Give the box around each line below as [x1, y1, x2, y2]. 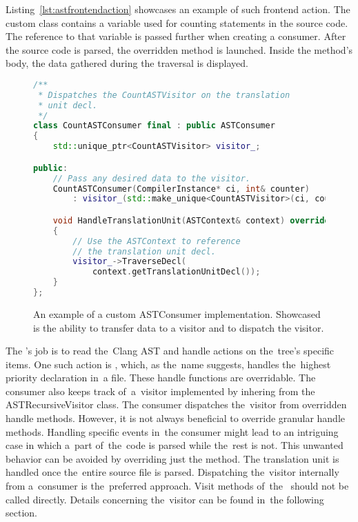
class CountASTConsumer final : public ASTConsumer [33, 121, 275, 131]
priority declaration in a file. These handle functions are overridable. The [6, 370, 316, 385]
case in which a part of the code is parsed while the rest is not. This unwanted [6, 438, 344, 452]
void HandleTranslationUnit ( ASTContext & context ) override [52, 215, 330, 225]
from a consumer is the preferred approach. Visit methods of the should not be [6, 479, 349, 493]
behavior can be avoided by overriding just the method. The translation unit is [6, 451, 339, 465]
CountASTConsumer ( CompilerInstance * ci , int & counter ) [52, 183, 310, 194]
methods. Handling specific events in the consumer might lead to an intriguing [6, 424, 339, 439]
